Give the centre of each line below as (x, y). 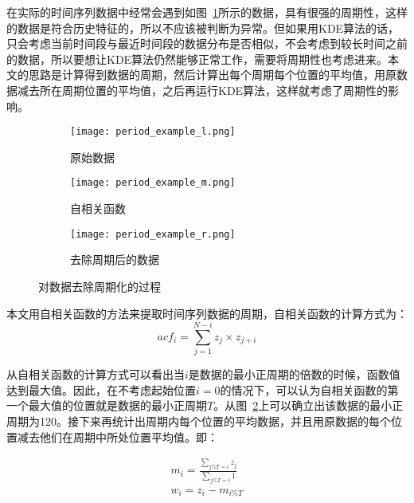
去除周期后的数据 (115, 259)
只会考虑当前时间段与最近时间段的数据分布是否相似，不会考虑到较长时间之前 (207, 43)
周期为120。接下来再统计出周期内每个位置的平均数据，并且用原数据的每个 (199, 421)
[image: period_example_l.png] (153, 132)
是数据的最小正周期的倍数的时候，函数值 (294, 374)
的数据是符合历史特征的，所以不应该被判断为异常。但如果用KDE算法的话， (203, 28)
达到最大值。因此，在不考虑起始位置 (101, 389)
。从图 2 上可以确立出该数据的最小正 (309, 405)
